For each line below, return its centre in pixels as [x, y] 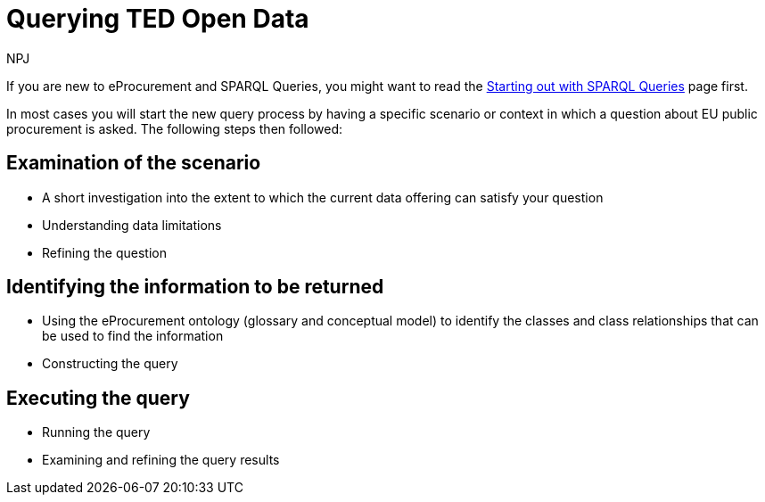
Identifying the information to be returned [195, 287]
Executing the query [98, 398]
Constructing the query [110, 364]
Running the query [96, 432]
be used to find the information [133, 336]
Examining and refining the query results [161, 460]
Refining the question [104, 252]
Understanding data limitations [132, 225]
